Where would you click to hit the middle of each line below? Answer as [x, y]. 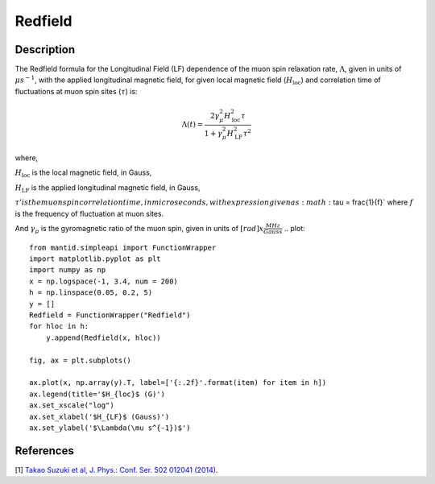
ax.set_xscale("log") [72, 405]
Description [45, 50]
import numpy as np [68, 270]
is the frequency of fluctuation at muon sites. [89, 213]
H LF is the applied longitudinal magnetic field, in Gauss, [108, 188]
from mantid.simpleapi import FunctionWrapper [123, 247]
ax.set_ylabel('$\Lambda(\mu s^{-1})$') [110, 428]
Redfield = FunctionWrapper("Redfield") [110, 315]
